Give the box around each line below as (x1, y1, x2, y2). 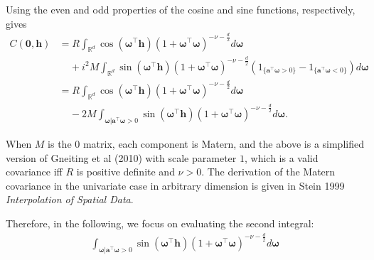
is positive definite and (76, 164, 175, 179)
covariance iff (6, 164, 63, 179)
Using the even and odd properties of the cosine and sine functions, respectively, (6, 2, 356, 16)
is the (48, 136, 72, 151)
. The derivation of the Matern (201, 164, 336, 179)
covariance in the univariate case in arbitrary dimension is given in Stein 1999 (6, 178, 345, 193)
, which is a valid (244, 150, 319, 165)
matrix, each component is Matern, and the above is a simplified (82, 136, 364, 151)
